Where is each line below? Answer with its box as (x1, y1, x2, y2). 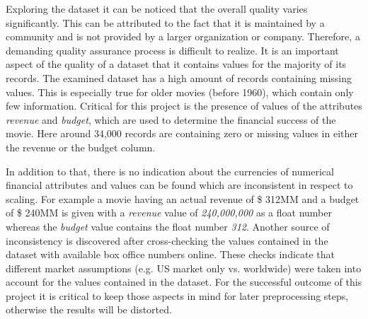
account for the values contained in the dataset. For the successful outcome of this (6, 274, 362, 289)
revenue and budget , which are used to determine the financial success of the (6, 112, 336, 127)
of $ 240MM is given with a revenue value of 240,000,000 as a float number (6, 205, 332, 220)
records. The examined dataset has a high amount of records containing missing (6, 70, 352, 85)
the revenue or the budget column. (6, 139, 156, 154)
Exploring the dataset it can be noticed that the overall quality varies (6, 1, 308, 16)
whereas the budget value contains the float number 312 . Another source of (6, 219, 330, 233)
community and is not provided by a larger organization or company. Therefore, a (6, 29, 360, 44)
